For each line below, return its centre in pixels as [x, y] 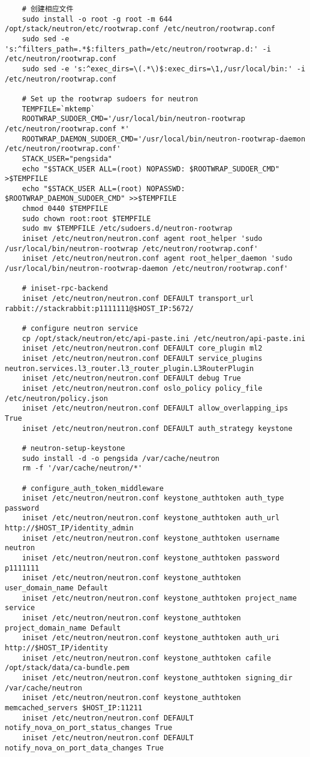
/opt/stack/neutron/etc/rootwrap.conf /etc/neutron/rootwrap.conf [140, 29]
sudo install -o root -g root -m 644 [97, 19]
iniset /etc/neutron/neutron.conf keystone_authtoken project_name [159, 598]
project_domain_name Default [63, 628]
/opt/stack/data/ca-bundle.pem [67, 668]
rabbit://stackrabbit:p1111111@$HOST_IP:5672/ [99, 308]
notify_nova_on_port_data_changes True [84, 748]
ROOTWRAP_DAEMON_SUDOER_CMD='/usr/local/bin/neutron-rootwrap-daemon [164, 139]
